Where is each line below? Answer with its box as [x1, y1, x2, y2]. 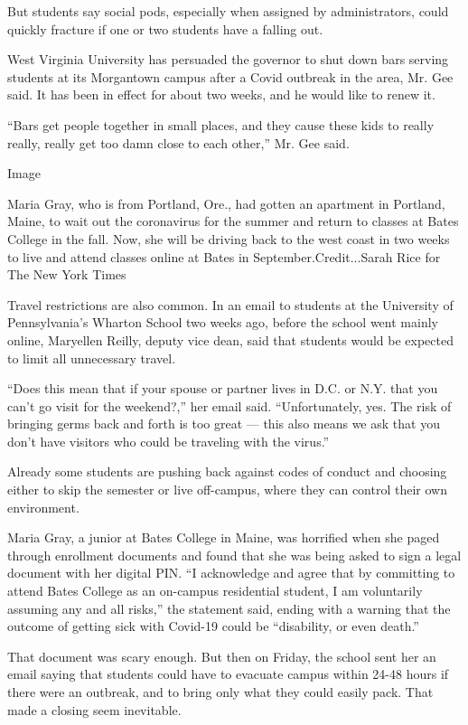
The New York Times [7, 265, 126, 284]
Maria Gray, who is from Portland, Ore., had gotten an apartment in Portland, [7, 193, 445, 212]
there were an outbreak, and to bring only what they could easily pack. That [7, 683, 434, 701]
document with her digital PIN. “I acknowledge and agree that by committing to [7, 563, 455, 582]
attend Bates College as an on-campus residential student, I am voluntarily [7, 581, 423, 600]
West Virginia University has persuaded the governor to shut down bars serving [7, 50, 449, 69]
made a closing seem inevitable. [7, 700, 182, 719]
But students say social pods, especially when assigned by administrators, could [7, 2, 449, 20]
